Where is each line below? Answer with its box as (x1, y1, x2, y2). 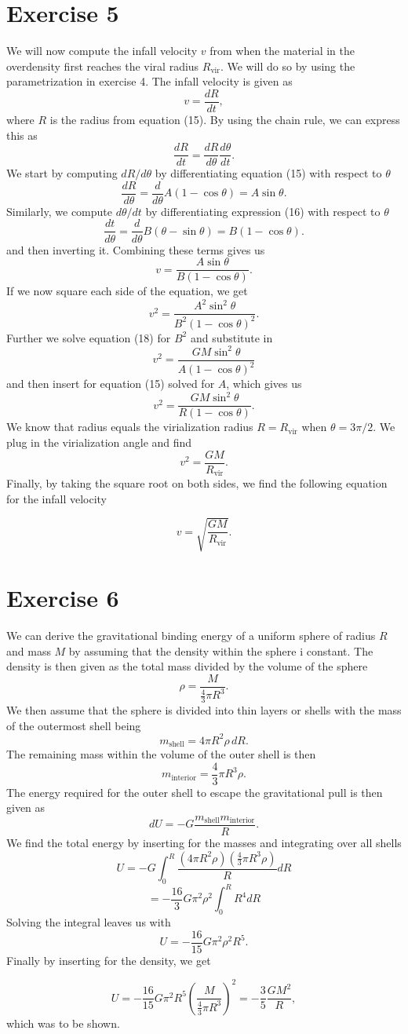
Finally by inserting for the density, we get (6, 952, 211, 968)
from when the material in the (209, 42, 355, 59)
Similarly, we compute (6, 203, 112, 219)
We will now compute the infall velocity (6, 42, 198, 59)
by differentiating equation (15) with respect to (155, 165, 382, 181)
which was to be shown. (6, 1014, 120, 1031)
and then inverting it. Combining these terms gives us (6, 241, 265, 258)
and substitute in (190, 329, 273, 345)
